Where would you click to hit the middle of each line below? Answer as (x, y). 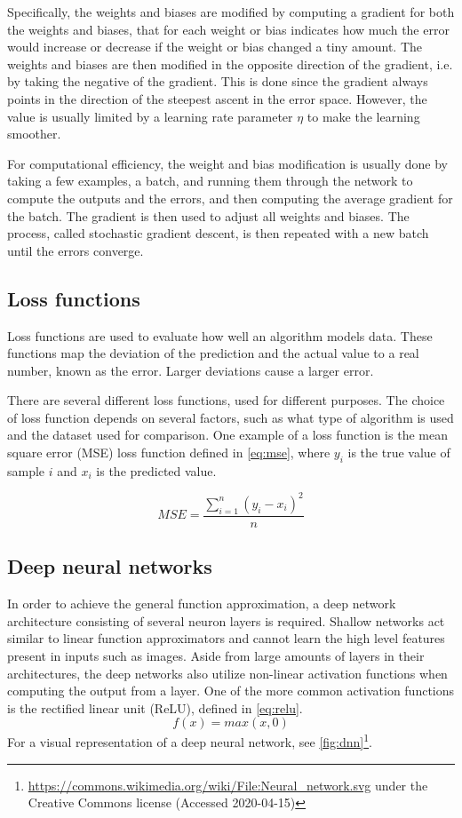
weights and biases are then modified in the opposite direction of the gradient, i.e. (230, 64)
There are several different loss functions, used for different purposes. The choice (226, 400)
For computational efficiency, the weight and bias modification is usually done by (227, 163)
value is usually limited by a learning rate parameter (150, 116)
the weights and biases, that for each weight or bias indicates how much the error (228, 29)
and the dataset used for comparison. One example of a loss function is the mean (227, 435)
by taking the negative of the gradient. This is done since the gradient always (218, 81)
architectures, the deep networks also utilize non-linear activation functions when (227, 673)
